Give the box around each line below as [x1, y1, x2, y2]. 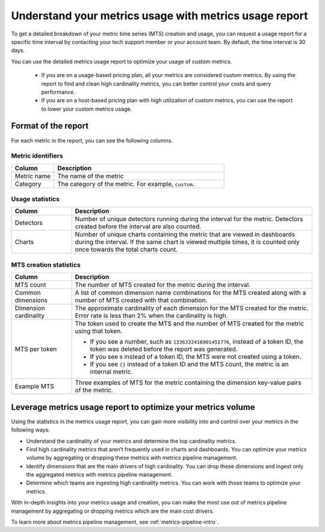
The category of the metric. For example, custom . [57, 179, 195, 188]
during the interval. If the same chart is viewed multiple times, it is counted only [75, 238, 300, 246]
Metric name [14, 172, 51, 180]
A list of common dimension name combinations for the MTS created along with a [75, 289, 306, 297]
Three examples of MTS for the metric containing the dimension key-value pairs [75, 379, 302, 387]
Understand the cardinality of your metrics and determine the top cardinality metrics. [26, 437, 237, 445]
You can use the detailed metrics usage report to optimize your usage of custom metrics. [11, 58, 232, 65]
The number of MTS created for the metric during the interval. [75, 280, 251, 289]
